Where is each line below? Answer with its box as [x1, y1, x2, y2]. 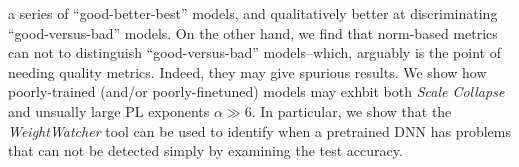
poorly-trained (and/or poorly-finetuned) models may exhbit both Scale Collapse [8, 81, 505, 102]
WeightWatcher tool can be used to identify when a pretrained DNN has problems [8, 120, 511, 141]
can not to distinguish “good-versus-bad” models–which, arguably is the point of [8, 42, 501, 63]
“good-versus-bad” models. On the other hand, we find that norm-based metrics [8, 22, 498, 43]
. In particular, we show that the [251, 100, 452, 121]
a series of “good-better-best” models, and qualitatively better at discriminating [8, 3, 498, 23]
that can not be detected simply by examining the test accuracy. [8, 140, 403, 161]
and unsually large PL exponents [8, 100, 210, 121]
